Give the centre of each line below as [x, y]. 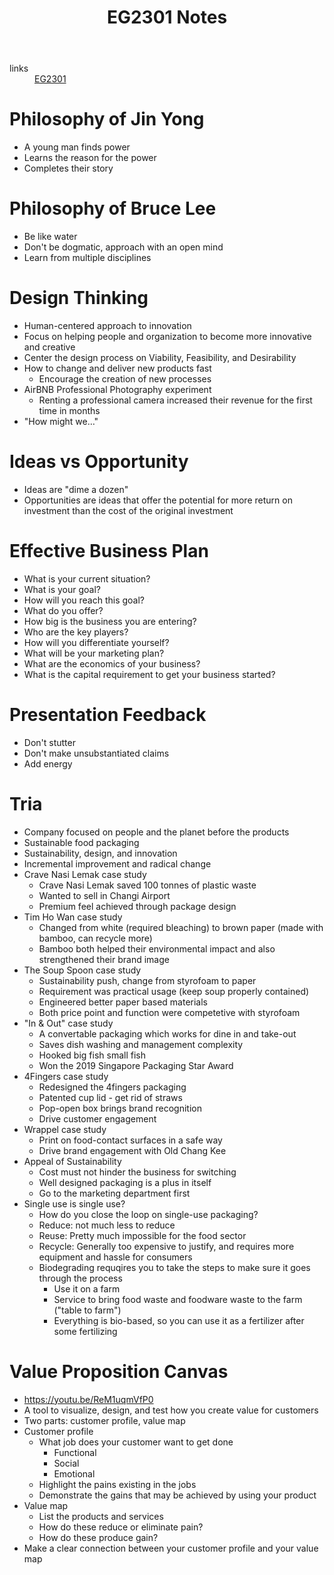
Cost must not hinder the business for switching [137, 1172]
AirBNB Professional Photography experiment [117, 389]
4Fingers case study [66, 1076]
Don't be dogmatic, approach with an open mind [123, 247]
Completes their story [68, 168]
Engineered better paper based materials [123, 1002]
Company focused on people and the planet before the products [156, 832]
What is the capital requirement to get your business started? [149, 674]
